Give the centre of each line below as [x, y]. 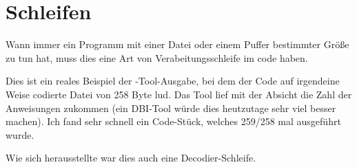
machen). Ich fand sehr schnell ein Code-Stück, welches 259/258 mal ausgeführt [173, 121]
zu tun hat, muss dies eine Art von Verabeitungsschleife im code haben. [157, 57]
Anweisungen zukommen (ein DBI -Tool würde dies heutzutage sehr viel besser [171, 108]
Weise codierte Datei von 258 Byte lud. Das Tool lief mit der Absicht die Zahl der [179, 94]
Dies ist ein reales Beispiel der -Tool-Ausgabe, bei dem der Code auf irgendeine [173, 81]
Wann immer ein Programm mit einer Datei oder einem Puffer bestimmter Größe [177, 44]
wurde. [20, 134]
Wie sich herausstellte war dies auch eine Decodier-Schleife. [131, 158]
